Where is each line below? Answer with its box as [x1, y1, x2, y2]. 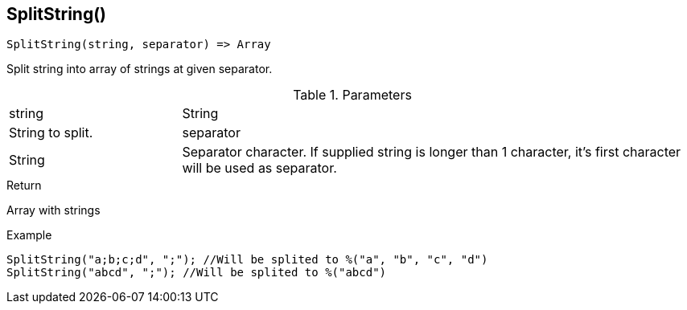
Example [6, 228, 52, 243]
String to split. [9, 124, 93, 141]
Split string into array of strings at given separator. [6, 62, 273, 76]
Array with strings [6, 203, 101, 218]
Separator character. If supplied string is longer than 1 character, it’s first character [182, 144, 681, 161]
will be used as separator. [182, 160, 337, 177]
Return [6, 178, 42, 193]
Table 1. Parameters [293, 87, 412, 104]
